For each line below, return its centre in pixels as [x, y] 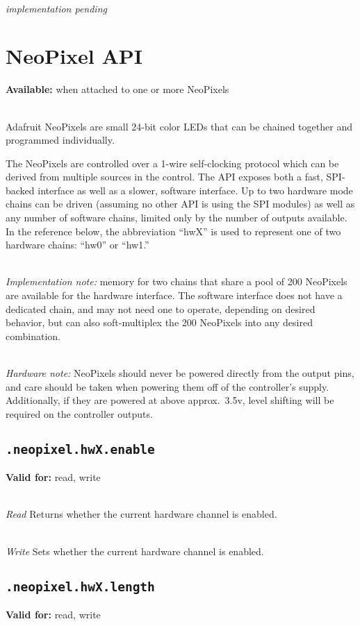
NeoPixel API [74, 56]
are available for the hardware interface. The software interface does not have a [174, 295]
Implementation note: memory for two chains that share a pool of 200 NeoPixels [177, 281]
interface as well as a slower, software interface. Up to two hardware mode [195, 190]
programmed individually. [60, 140]
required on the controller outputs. [79, 413]
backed [20, 190]
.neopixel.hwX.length [80, 586]
